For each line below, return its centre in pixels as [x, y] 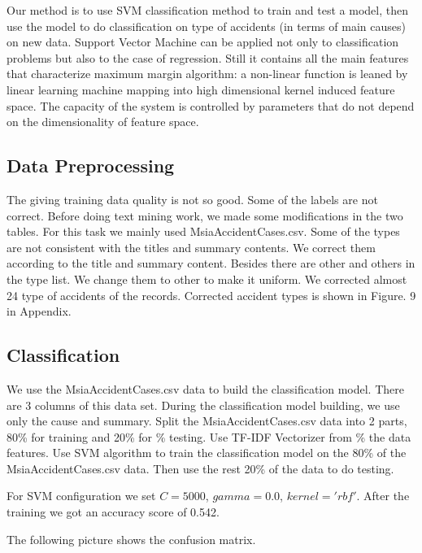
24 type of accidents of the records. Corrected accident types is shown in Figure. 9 [211, 295]
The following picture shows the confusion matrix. [131, 539]
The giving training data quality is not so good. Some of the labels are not [192, 199]
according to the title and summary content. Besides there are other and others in [211, 263]
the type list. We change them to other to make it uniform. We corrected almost [207, 279]
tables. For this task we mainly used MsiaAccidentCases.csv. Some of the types [203, 231]
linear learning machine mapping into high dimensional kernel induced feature [201, 89]
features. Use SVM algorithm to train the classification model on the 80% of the [207, 453]
